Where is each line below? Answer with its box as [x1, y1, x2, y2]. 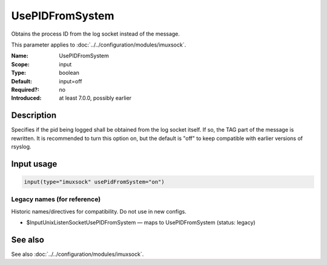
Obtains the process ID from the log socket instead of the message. [11, 30, 180, 37]
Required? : [11, 86, 39, 93]
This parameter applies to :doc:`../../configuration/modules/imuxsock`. [11, 41, 187, 48]
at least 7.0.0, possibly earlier [59, 94, 132, 102]
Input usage [11, 159, 58, 169]
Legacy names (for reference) [11, 195, 101, 203]
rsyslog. [11, 142, 31, 150]
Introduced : [11, 94, 42, 102]
